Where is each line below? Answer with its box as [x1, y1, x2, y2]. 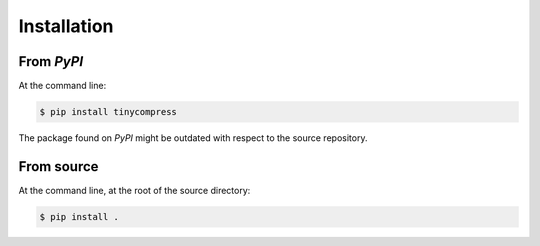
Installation [18, 15, 114, 37]
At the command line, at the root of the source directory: [18, 184, 251, 196]
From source [18, 158, 99, 175]
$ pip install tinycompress [39, 106, 177, 118]
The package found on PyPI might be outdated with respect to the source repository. [18, 132, 368, 144]
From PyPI [18, 53, 84, 70]
